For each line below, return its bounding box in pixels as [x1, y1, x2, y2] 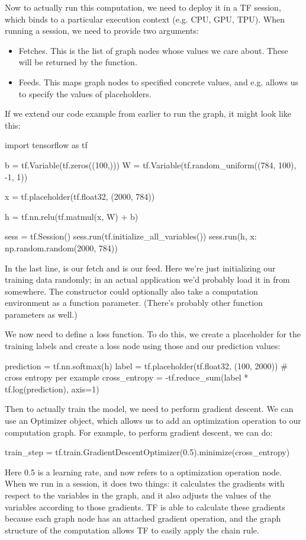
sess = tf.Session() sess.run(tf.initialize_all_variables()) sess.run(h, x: [5, 230, 257, 242]
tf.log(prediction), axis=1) [5, 382, 99, 395]
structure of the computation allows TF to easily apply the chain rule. [5, 523, 259, 536]
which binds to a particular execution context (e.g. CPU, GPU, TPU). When [5, 12, 285, 25]
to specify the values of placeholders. [18, 87, 152, 100]
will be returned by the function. [18, 56, 137, 68]
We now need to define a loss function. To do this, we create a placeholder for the [5, 328, 301, 340]
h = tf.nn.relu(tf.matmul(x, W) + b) [5, 210, 138, 222]
